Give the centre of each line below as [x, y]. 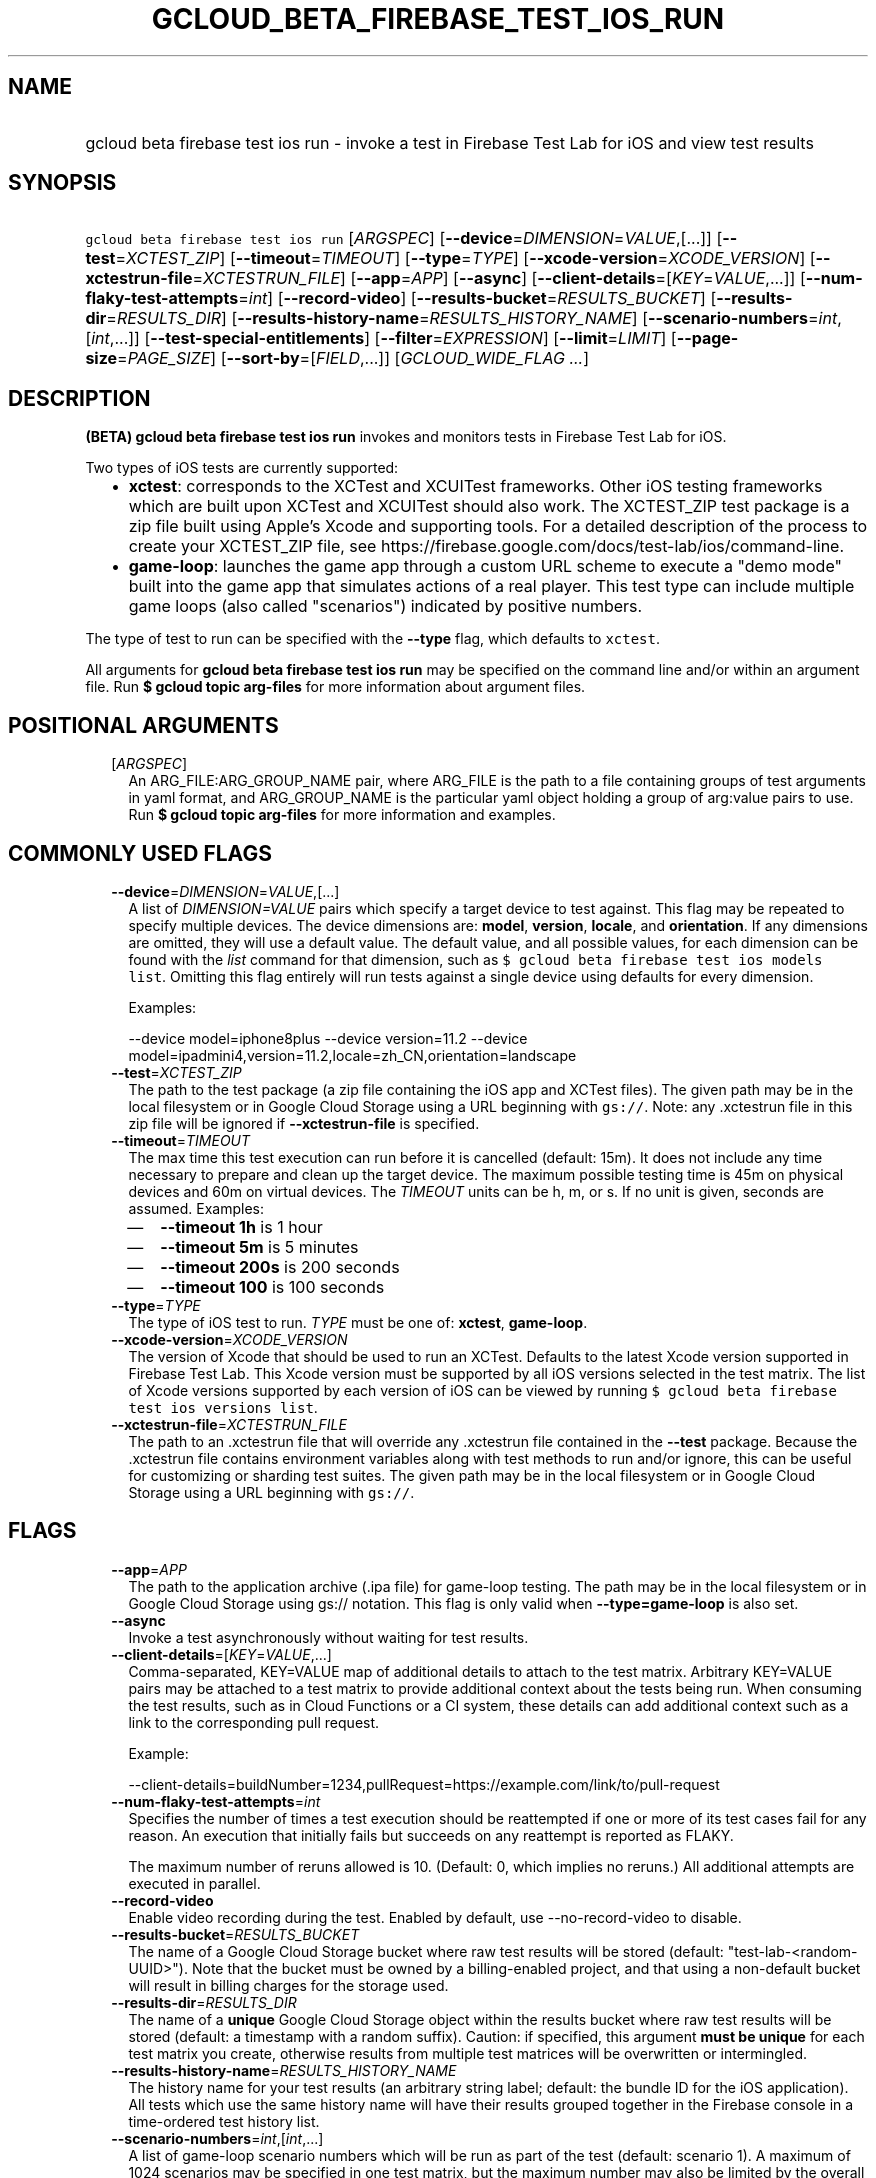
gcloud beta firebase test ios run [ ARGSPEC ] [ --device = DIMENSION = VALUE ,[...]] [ [404, 238]
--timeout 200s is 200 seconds [280, 1266]
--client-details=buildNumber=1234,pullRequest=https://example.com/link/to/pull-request [424, 1784]
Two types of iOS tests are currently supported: [242, 468]
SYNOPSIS [62, 183]
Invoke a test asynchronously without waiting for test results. [328, 1637]
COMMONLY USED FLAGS [140, 853]
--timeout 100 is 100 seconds [272, 1286]
